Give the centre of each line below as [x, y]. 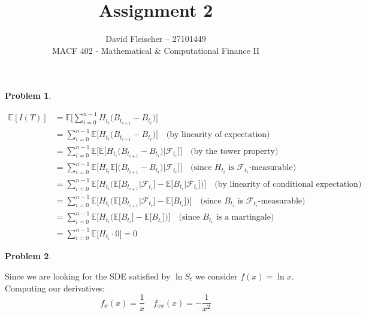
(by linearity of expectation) [218, 135]
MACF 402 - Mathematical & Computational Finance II [156, 50]
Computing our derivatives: [55, 288]
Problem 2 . [28, 256]
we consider [217, 276]
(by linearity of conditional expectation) [288, 184]
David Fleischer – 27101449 [156, 39]
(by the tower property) [235, 151]
